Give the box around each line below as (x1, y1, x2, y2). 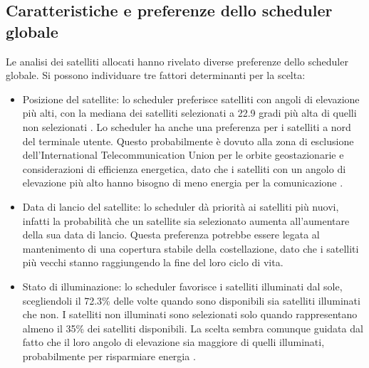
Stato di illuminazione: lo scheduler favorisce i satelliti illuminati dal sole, (22, 278, 343, 293)
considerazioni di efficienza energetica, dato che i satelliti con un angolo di (22, 161, 346, 176)
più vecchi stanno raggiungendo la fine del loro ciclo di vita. (22, 255, 284, 270)
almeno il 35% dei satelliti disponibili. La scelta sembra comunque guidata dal (22, 320, 363, 335)
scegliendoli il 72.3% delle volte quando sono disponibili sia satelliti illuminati (22, 293, 360, 307)
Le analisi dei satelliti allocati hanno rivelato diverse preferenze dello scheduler (6, 53, 348, 68)
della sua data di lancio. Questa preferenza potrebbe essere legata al (22, 227, 320, 242)
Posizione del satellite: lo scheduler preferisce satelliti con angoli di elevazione (22, 91, 360, 106)
